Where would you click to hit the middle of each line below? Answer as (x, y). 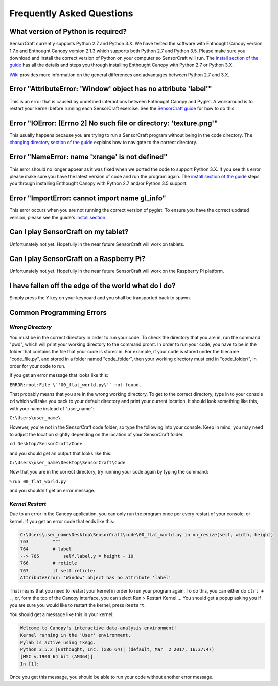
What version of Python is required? (68, 31)
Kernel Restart (28, 504)
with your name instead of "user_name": (52, 408)
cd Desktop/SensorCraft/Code (46, 444)
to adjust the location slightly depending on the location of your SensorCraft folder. (97, 434)
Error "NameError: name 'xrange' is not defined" (88, 157)
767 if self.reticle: (58, 570)
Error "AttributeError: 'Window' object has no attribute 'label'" (111, 89)
